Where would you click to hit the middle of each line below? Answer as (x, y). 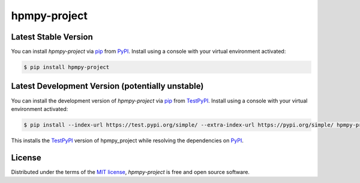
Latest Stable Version (52, 37)
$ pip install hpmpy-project (67, 67)
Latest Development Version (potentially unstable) (107, 86)
